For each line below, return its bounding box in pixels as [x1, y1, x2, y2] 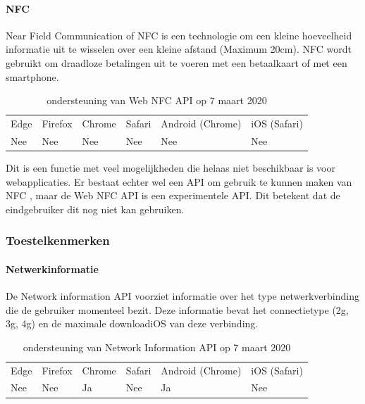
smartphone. [6, 69, 59, 84]
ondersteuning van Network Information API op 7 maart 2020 [23, 339, 291, 354]
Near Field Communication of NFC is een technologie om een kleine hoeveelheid [6, 27, 352, 42]
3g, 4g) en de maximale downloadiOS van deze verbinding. [6, 316, 259, 331]
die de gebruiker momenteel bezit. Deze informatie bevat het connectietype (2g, [6, 302, 349, 317]
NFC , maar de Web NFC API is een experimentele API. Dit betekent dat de [6, 188, 340, 203]
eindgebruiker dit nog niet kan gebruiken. [6, 201, 185, 216]
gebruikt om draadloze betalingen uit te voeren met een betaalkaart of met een [6, 55, 347, 70]
